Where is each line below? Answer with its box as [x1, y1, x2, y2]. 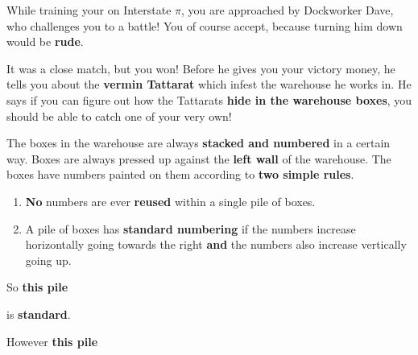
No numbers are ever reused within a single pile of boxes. [25, 192, 316, 209]
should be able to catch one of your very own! [6, 107, 232, 124]
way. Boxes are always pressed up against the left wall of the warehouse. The [6, 150, 391, 167]
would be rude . [6, 33, 84, 50]
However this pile [6, 332, 98, 349]
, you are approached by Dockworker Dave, [181, 2, 394, 18]
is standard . [6, 305, 71, 322]
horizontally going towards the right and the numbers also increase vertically [25, 236, 407, 253]
